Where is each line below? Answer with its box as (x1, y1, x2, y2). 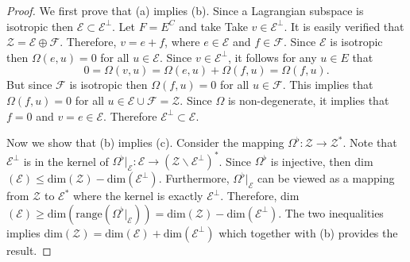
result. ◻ (6, 241, 52, 258)
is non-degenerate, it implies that (227, 91, 389, 108)
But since (6, 76, 52, 93)
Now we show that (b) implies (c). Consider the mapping (6, 134, 284, 151)
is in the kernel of (23, 152, 109, 169)
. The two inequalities (278, 204, 384, 221)
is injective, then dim (270, 152, 373, 169)
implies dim (6, 224, 63, 241)
